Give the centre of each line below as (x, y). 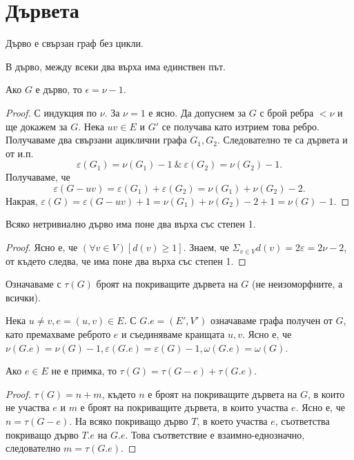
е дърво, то (59, 89)
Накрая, (22, 200)
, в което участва (232, 421)
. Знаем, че (206, 247)
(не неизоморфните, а (297, 284)
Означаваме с (33, 284)
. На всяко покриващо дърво (129, 421)
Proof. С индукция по (51, 112)
